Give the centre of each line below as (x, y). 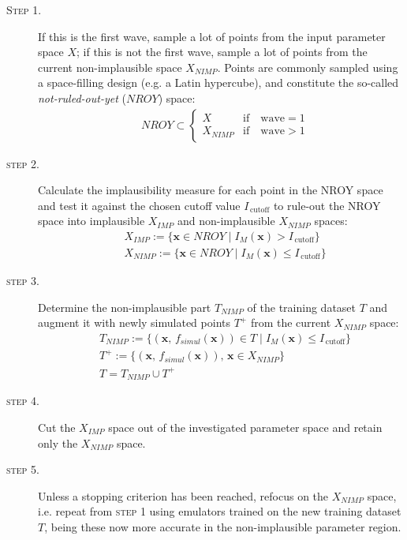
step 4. (23, 401)
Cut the (57, 427)
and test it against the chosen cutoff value (139, 205)
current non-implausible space (110, 67)
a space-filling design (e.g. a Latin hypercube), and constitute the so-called (218, 82)
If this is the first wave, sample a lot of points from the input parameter (212, 36)
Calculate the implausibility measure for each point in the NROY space (211, 190)
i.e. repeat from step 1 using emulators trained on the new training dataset (220, 511)
